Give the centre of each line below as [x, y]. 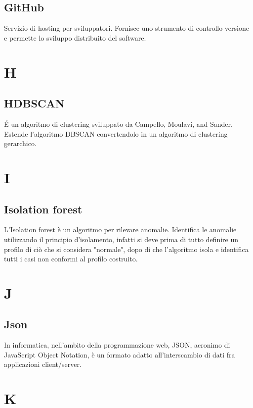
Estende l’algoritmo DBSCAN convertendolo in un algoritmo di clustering [116, 133]
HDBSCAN [34, 103]
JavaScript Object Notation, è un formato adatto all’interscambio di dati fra [120, 354]
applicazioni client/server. [43, 364]
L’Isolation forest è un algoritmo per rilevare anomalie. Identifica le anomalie [120, 229]
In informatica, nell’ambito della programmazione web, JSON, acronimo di [117, 345]
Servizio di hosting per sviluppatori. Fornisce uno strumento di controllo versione [126, 28]
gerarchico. [20, 143]
